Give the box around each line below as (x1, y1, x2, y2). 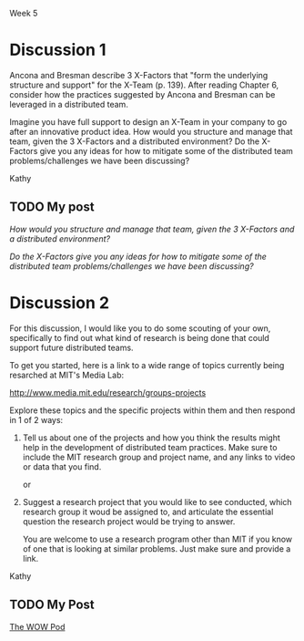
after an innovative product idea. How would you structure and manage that (9, 126, 293, 137)
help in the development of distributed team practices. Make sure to (22, 441, 278, 452)
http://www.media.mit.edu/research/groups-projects (9, 387, 207, 398)
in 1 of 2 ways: (9, 414, 64, 425)
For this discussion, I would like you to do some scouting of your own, (9, 323, 271, 334)
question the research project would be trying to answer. (22, 515, 236, 527)
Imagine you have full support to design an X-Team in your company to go (9, 116, 288, 127)
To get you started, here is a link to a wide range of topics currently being (9, 359, 285, 370)
